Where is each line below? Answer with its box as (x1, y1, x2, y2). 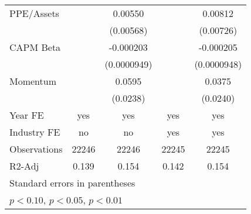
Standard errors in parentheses (9, 176, 135, 189)
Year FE (9, 108, 44, 122)
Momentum (9, 74, 57, 88)
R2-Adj (9, 159, 39, 172)
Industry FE (9, 125, 60, 139)
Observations (9, 142, 63, 156)
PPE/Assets (9, 6, 59, 20)
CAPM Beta (9, 40, 61, 54)
